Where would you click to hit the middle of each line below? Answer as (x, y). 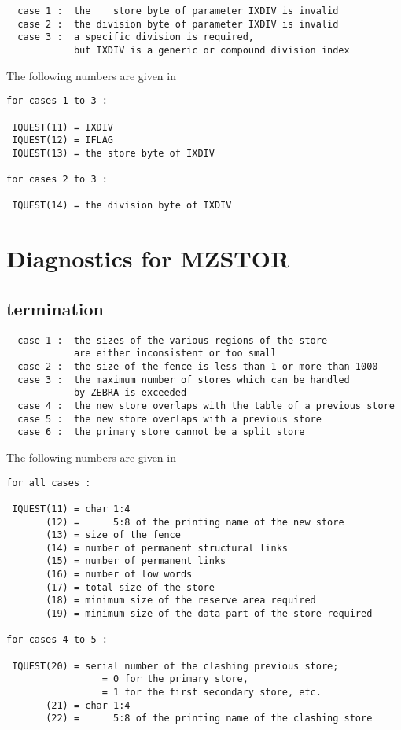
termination (55, 308)
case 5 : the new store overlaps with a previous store (169, 419)
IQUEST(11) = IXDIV (63, 127)
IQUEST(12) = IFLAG (63, 140)
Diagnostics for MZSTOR (148, 258)
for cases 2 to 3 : (57, 180)
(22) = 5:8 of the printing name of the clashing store (209, 719)
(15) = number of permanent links (136, 561)
